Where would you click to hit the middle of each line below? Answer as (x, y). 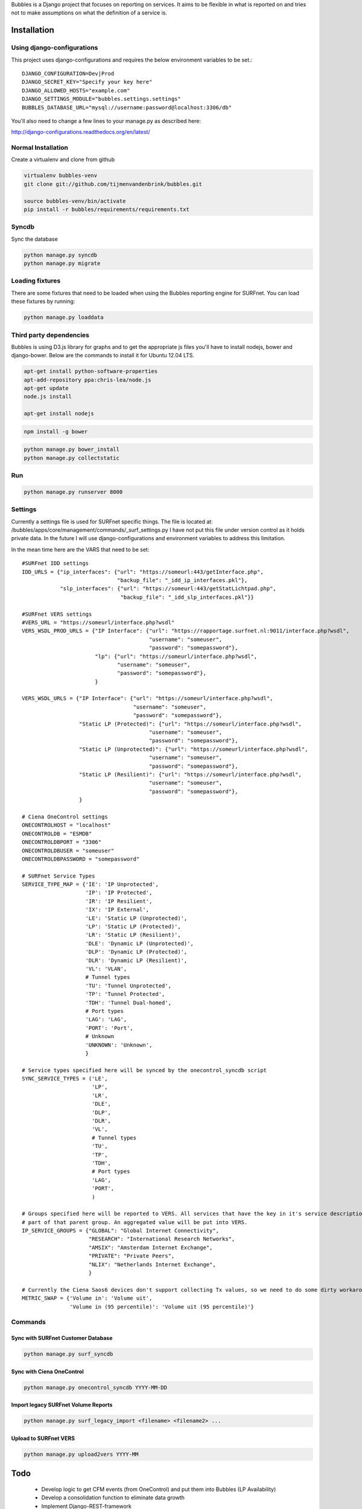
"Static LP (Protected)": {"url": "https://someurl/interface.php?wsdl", (190, 724)
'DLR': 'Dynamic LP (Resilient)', (136, 960)
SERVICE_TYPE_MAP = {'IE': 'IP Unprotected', (91, 885)
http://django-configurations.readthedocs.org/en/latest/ (81, 132)
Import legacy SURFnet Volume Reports (62, 1405)
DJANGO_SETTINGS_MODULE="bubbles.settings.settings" (101, 99)
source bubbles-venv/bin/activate (75, 201)
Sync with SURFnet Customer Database (62, 1338)
